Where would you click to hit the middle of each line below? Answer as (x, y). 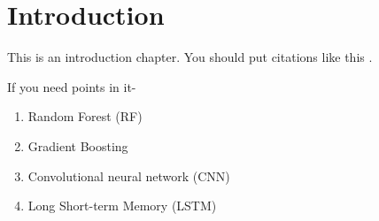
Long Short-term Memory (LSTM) (122, 206)
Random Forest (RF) (85, 116)
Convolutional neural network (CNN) (129, 175)
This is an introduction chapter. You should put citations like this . (190, 57)
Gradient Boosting (78, 145)
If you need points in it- (72, 86)
